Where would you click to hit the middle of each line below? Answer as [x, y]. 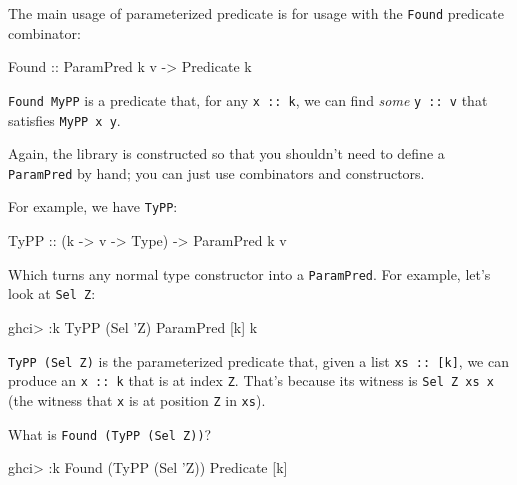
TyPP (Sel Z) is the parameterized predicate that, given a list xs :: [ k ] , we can [258, 360]
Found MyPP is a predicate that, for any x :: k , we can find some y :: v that [248, 99]
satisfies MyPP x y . [64, 119]
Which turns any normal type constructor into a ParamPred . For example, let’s [249, 273]
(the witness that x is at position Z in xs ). [137, 399]
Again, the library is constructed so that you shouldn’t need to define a [226, 153]
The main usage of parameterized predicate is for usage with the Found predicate [256, 13]
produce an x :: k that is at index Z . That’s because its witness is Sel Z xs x [251, 380]
